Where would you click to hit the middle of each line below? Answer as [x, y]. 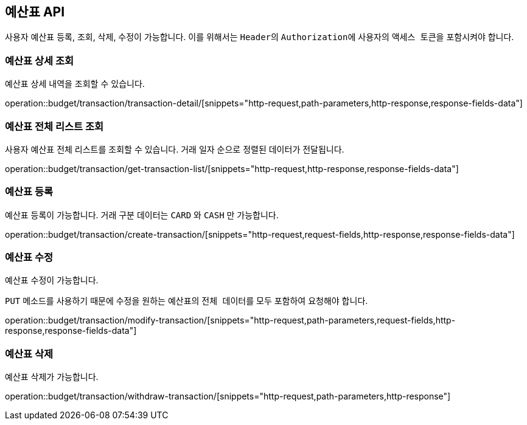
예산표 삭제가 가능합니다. [52, 377]
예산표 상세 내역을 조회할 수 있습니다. [75, 84]
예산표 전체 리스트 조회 [54, 126]
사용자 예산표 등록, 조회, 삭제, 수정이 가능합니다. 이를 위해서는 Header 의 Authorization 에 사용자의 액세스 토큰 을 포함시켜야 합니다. [260, 37]
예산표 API [35, 12]
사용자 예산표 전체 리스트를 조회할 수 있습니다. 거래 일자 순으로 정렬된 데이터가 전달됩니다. [175, 149]
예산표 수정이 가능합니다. [52, 280]
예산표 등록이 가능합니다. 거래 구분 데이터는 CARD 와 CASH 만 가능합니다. [142, 215]
